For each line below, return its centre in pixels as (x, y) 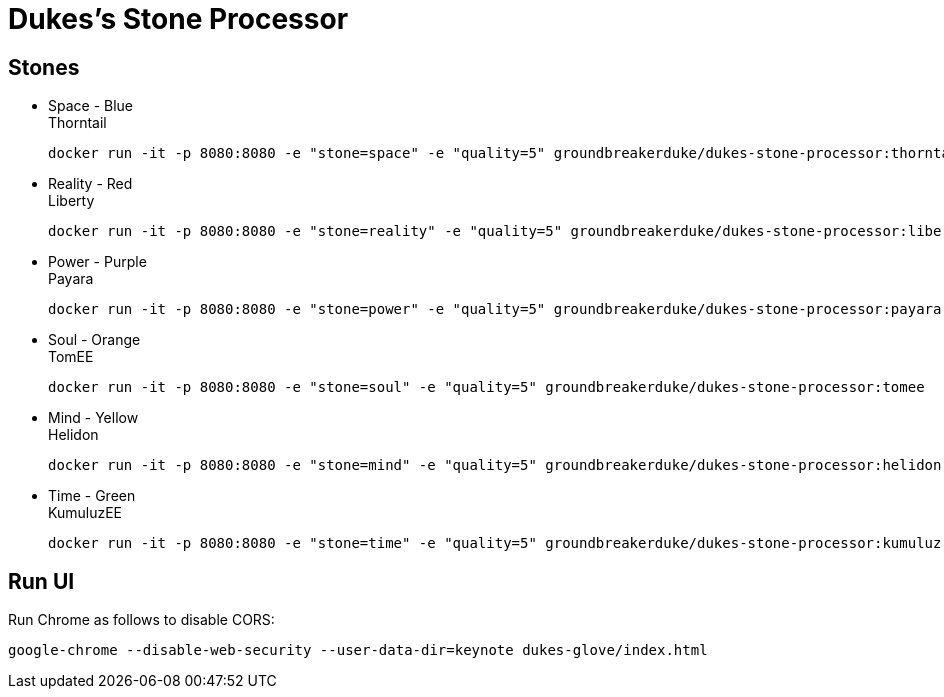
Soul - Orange (94, 340)
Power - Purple (97, 262)
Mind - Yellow (93, 418)
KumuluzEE (85, 513)
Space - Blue (91, 106)
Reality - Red (90, 184)
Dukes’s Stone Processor (178, 19)
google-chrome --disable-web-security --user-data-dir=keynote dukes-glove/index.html (358, 650)
